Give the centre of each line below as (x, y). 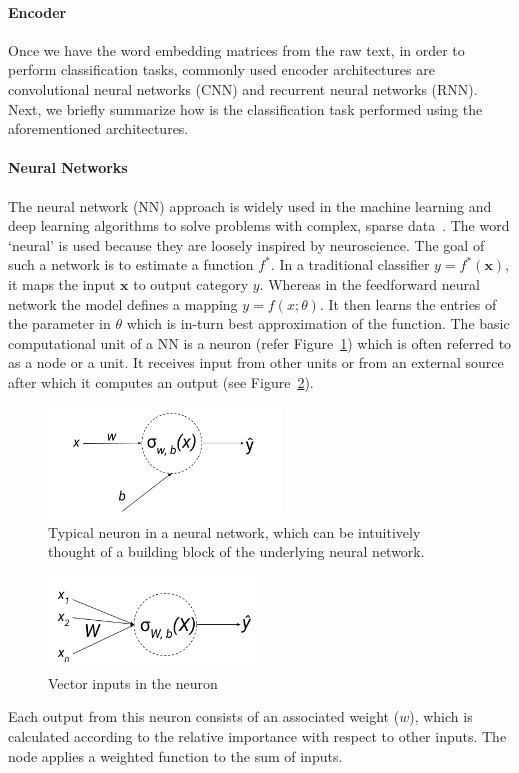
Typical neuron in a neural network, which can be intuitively (234, 531)
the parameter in (59, 323)
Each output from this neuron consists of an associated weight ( (204, 716)
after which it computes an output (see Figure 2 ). (161, 381)
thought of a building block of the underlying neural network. (236, 551)
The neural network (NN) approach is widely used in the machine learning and (250, 205)
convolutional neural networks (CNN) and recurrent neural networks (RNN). (243, 88)
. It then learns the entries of (408, 303)
